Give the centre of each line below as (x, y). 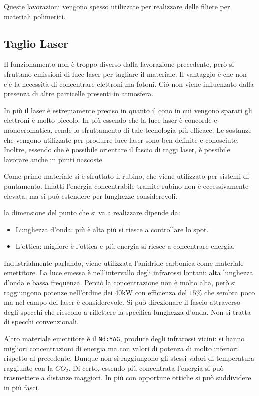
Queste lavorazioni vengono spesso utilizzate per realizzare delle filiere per (117, 6)
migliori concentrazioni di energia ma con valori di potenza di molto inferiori (121, 348)
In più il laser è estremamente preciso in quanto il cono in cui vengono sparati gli (128, 110)
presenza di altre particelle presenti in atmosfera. (79, 93)
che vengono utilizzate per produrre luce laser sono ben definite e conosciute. (122, 139)
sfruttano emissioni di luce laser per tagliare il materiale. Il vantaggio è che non (125, 73)
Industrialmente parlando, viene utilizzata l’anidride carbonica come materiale (124, 263)
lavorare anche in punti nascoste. (54, 159)
